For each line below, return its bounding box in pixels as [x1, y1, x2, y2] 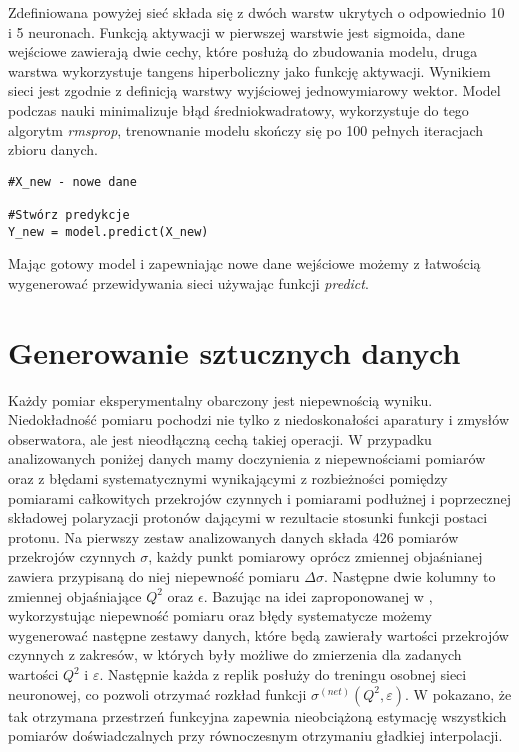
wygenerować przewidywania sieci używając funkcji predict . [8, 272, 369, 293]
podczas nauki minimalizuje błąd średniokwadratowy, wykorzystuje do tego [8, 99, 469, 120]
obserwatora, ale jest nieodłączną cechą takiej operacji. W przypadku [8, 428, 432, 449]
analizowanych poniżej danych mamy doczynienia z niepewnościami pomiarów [8, 448, 486, 469]
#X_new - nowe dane [8, 174, 137, 189]
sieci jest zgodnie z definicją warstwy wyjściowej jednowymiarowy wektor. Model [8, 80, 501, 101]
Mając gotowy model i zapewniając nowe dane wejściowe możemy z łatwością [8, 253, 481, 274]
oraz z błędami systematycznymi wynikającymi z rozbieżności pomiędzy [8, 468, 448, 489]
